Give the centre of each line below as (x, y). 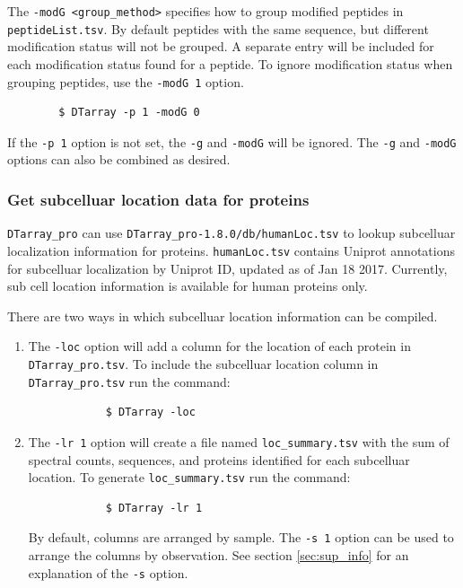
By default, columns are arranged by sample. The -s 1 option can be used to (241, 537)
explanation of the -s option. (108, 572)
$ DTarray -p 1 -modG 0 (129, 113)
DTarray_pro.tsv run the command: (129, 381)
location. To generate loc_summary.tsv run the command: (189, 477)
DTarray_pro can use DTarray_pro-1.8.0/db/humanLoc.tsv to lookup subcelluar (231, 233)
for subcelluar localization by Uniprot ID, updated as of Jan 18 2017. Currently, (227, 268)
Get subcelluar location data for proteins (158, 199)
